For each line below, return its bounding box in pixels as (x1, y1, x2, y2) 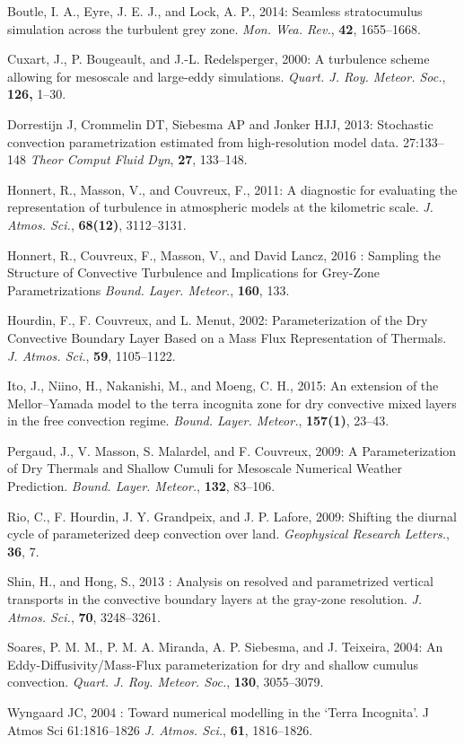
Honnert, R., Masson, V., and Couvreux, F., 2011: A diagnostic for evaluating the (7, 180, 458, 198)
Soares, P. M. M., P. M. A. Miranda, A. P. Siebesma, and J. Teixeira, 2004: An (7, 637, 443, 656)
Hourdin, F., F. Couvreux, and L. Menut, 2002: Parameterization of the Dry (7, 311, 428, 329)
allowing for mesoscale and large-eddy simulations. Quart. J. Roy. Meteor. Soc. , (7, 66, 446, 85)
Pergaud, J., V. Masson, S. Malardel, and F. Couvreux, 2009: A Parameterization (7, 441, 457, 460)
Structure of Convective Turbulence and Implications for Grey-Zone (7, 263, 380, 282)
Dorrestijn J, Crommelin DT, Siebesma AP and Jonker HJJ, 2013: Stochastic (7, 114, 433, 133)
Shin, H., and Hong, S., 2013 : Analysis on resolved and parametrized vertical (7, 572, 433, 591)
